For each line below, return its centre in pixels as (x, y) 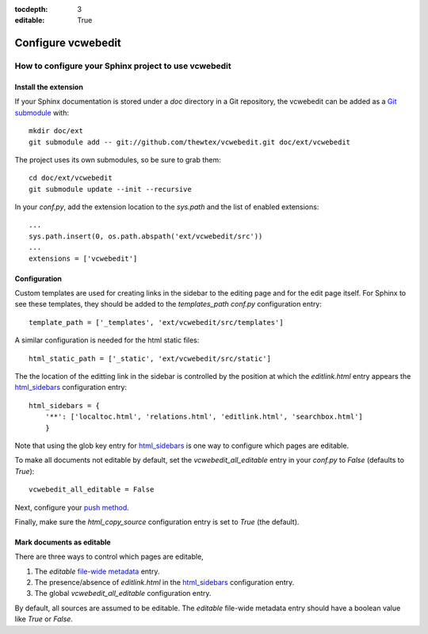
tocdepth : (31, 9)
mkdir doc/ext (56, 131)
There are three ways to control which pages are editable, (109, 557)
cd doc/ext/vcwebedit (71, 178)
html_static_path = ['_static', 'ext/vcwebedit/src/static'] (150, 358)
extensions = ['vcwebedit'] (83, 258)
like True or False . (44, 619)
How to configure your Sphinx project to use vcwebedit (123, 66)
